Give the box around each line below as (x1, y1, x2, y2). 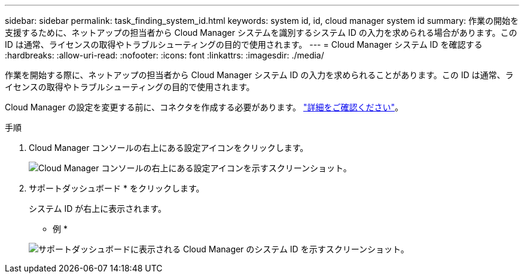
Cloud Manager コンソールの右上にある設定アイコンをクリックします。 (29, 143, 309, 153)
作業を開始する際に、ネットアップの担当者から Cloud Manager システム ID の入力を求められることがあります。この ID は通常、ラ (5, 70, 514, 80)
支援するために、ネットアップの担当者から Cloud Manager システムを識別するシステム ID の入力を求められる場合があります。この (5, 27, 517, 38)
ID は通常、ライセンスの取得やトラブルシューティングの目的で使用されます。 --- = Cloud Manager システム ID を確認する (5, 39, 483, 50)
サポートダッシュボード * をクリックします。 (29, 183, 205, 193)
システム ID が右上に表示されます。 (29, 203, 166, 214)
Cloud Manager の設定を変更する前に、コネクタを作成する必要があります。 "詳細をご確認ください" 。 (5, 102, 403, 112)
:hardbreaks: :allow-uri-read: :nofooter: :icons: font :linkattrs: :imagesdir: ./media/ (5, 50, 324, 60)
